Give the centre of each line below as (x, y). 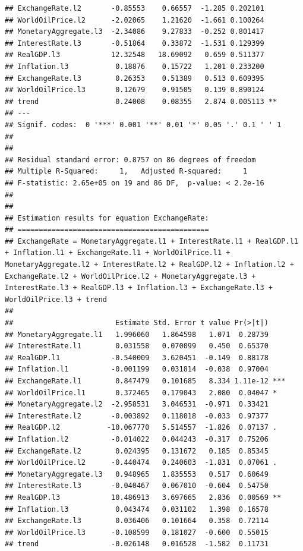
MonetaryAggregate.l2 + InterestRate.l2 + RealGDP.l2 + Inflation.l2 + (149, 265)
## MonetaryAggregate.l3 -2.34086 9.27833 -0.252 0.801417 (135, 32)
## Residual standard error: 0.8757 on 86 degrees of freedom (130, 160)
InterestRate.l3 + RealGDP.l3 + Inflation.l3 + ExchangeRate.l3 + (139, 288)
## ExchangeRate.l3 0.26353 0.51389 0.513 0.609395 (135, 78)
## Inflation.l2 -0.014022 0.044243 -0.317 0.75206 (137, 439)
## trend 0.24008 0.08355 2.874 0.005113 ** (141, 101)
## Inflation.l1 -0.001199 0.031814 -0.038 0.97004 (137, 369)
